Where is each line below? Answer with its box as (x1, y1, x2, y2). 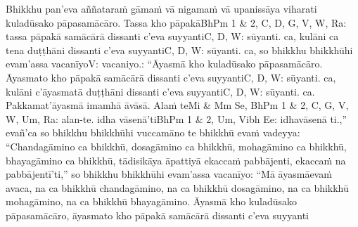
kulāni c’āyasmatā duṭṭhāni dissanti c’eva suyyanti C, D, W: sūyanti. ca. (6, 84, 315, 98)
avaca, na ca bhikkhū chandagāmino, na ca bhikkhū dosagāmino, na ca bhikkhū (6, 180, 349, 195)
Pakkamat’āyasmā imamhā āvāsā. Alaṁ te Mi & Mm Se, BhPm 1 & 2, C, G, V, (6, 98, 349, 112)
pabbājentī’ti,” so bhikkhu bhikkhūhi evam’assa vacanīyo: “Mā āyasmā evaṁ (6, 167, 332, 181)
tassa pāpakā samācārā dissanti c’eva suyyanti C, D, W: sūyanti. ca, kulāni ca (6, 29, 339, 44)
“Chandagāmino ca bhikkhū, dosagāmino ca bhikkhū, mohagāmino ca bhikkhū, (6, 138, 347, 153)
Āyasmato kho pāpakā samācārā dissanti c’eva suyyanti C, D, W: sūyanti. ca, (6, 70, 336, 84)
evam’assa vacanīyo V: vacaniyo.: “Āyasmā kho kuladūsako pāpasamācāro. (6, 56, 323, 71)
